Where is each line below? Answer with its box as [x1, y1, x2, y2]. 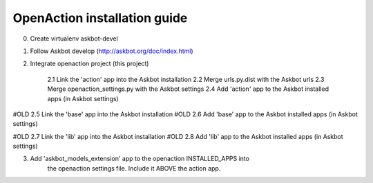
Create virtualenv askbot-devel [30, 34, 119, 43]
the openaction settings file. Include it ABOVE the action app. [47, 164, 221, 172]
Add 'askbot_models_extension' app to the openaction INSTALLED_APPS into [30, 155, 250, 163]
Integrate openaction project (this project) [30, 59, 149, 68]
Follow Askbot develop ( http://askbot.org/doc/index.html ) [30, 47, 193, 55]
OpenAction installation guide [12, 10, 188, 25]
